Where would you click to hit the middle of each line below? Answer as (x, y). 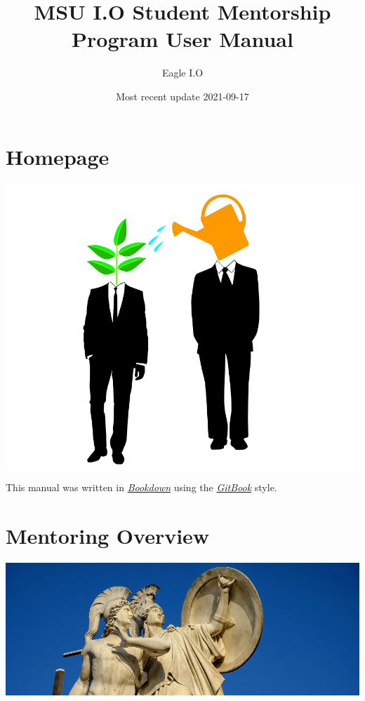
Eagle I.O (182, 73)
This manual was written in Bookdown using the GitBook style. (141, 487)
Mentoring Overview (108, 536)
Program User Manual (182, 39)
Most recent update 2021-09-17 (182, 96)
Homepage (58, 156)
